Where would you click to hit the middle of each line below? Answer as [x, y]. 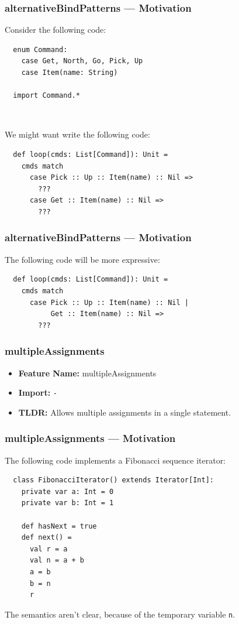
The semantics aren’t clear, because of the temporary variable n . [120, 614]
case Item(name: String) [70, 73]
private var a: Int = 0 [67, 491]
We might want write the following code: [77, 134]
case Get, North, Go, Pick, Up [82, 61]
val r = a [49, 549]
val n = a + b [57, 560]
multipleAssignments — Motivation [90, 438]
